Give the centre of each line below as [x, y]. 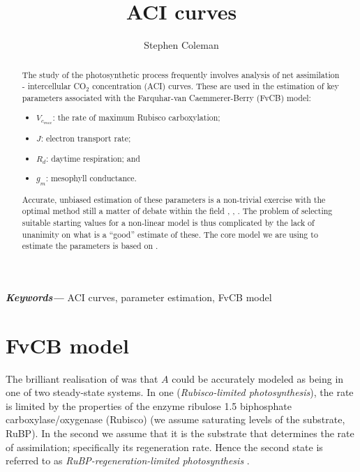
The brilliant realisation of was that [82, 378]
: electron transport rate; [86, 138]
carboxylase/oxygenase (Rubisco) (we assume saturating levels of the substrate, [175, 419]
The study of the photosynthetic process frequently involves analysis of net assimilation [181, 74]
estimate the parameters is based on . [90, 246]
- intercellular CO [54, 86]
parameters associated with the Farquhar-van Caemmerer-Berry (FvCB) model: [166, 97]
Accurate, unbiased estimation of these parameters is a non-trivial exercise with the [174, 199]
